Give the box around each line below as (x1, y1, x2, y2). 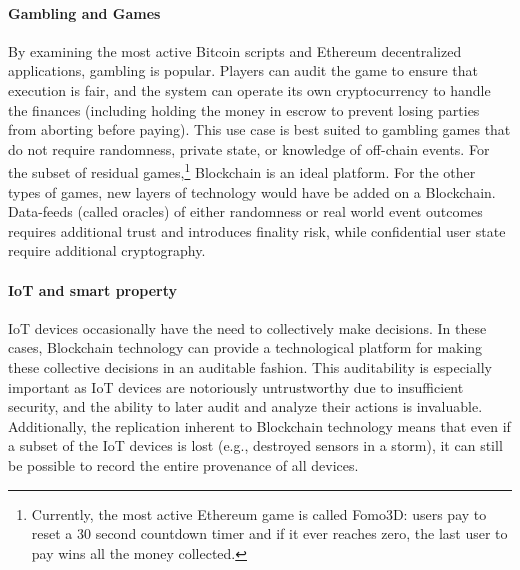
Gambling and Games (8, 2, 161, 23)
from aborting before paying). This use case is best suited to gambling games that (8, 119, 511, 140)
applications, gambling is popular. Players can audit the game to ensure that (8, 60, 479, 81)
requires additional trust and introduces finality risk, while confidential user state (8, 220, 506, 241)
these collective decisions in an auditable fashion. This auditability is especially (8, 356, 492, 377)
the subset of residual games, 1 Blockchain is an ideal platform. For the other (8, 159, 476, 183)
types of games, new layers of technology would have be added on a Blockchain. (8, 181, 496, 202)
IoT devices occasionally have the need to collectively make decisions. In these (8, 317, 487, 338)
